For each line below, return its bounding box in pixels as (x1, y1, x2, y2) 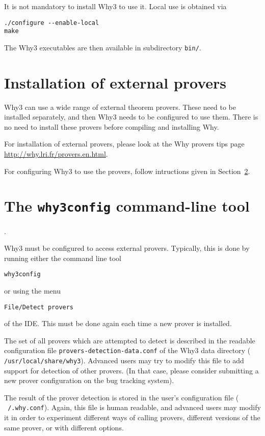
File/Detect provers (4, 303, 74, 311)
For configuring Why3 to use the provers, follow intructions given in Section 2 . (4, 165, 250, 176)
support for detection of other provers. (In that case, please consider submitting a (4, 365, 259, 375)
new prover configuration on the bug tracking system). (4, 375, 174, 386)
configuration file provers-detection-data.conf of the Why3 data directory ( (4, 345, 251, 356)
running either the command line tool (4, 252, 121, 263)
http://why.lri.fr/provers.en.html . (4, 149, 108, 159)
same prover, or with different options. (4, 422, 124, 432)
